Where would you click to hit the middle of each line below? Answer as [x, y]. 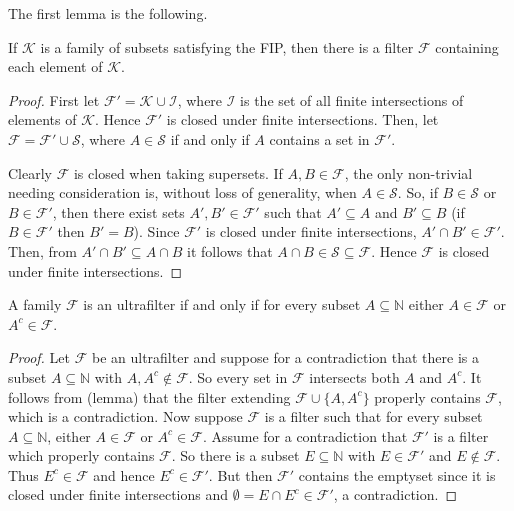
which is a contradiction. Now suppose [125, 416]
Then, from [42, 250]
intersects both [354, 376]
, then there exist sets [118, 211]
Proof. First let [54, 99]
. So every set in [238, 376]
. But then [240, 474]
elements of [42, 119]
